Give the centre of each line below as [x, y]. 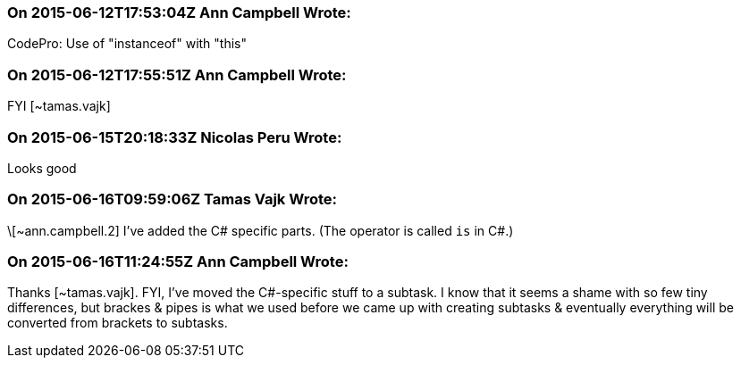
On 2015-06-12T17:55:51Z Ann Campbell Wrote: [177, 75]
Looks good [42, 168]
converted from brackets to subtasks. [118, 323]
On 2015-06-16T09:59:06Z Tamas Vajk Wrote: [172, 199]
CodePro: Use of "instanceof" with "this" [127, 44]
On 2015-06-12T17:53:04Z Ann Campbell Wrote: [179, 12]
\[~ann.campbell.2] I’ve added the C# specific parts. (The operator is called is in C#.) [261, 230]
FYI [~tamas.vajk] [59, 106]
